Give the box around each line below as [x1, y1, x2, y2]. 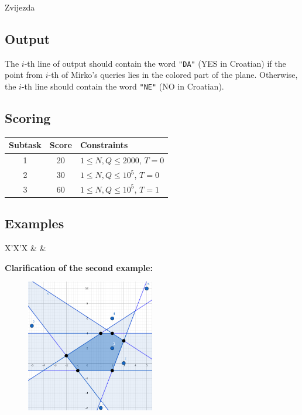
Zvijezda [5, 1, 35, 13]
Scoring [5, 109, 51, 127]
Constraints [80, 139, 128, 151]
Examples [5, 214, 64, 232]
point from [5, 68, 43, 81]
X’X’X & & [5, 242, 46, 254]
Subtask [9, 139, 42, 151]
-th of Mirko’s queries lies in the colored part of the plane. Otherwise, [48, 68, 298, 81]
